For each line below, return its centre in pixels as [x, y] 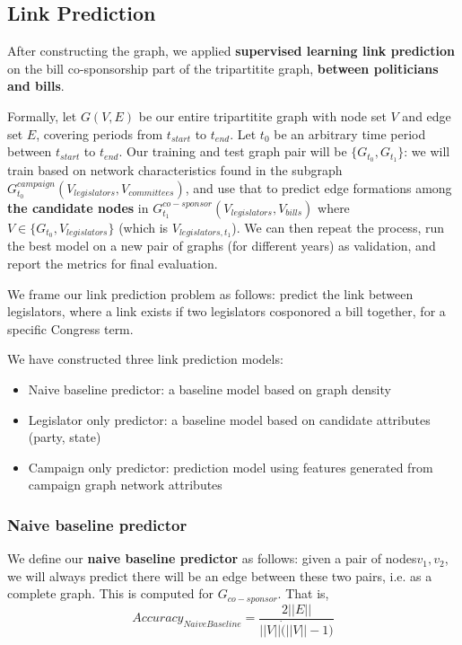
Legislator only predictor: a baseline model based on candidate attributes [229, 419]
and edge [427, 115]
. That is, [303, 593]
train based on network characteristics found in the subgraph [175, 170]
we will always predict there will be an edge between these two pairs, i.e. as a [220, 575]
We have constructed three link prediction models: [145, 359]
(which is [144, 227]
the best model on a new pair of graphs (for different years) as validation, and [222, 246]
